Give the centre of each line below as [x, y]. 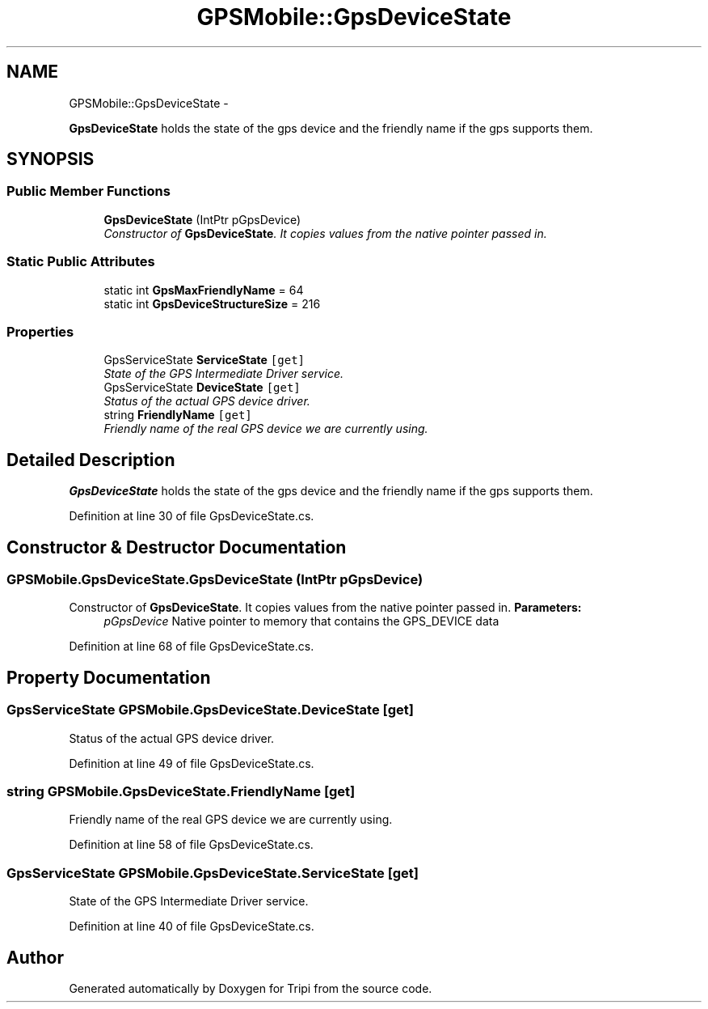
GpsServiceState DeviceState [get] [202, 388]
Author [35, 957]
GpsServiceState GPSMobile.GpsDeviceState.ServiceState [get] [213, 873]
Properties [40, 331]
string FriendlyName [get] [178, 415]
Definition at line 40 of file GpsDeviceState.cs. [192, 926]
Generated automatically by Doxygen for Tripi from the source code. [251, 988]
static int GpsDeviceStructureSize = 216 [212, 303]
